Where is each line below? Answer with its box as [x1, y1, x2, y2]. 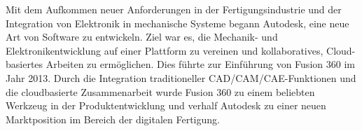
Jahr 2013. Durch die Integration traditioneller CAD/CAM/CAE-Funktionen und [6, 70, 356, 85]
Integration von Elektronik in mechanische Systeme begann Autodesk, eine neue [6, 15, 349, 30]
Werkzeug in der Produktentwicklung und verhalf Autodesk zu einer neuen [6, 98, 326, 113]
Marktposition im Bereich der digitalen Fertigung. [6, 111, 220, 126]
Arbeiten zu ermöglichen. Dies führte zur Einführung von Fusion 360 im [46, 57, 355, 71]
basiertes [6, 57, 43, 71]
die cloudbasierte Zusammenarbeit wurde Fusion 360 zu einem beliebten [6, 84, 315, 99]
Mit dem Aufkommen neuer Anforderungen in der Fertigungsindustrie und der [6, 2, 342, 16]
